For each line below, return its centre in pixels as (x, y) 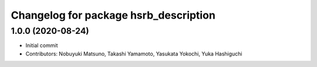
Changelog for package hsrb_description (113, 15)
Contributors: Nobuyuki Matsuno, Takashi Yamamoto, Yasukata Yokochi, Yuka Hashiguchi (134, 54)
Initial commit (42, 45)
